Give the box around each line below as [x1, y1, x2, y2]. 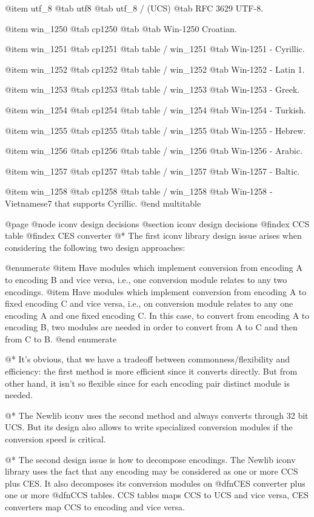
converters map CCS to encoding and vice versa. [5, 501, 185, 513]
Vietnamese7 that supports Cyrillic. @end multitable [5, 196, 201, 209]
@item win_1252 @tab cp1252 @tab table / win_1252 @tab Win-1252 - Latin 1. [5, 62, 305, 75]
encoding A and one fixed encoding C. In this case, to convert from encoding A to [5, 309, 310, 321]
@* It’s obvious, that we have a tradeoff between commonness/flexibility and [5, 353, 290, 365]
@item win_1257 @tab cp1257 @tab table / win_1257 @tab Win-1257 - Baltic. [5, 164, 300, 177]
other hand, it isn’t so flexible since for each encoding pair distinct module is [5, 376, 290, 389]
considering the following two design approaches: [5, 241, 185, 253]
